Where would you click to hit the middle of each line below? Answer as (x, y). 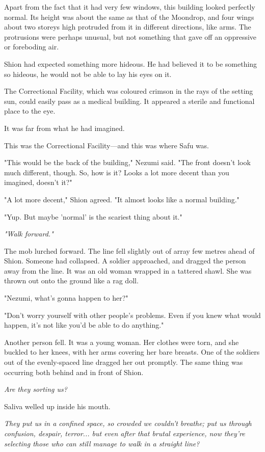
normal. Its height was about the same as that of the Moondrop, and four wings (129, 17)
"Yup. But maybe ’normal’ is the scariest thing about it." (93, 216)
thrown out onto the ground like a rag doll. (71, 281)
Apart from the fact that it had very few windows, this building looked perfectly (130, 7)
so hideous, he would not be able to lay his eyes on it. (88, 74)
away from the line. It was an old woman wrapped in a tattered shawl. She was (128, 270)
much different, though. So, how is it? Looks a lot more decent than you (117, 172)
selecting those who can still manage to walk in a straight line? (102, 443)
